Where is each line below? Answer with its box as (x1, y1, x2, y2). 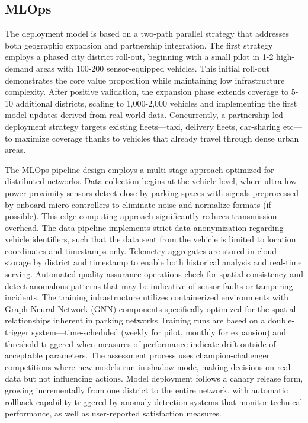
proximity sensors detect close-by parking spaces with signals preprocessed (28, 186, 299, 198)
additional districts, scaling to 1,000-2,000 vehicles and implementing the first (15, 97, 297, 109)
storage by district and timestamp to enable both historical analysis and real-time (5, 256, 302, 268)
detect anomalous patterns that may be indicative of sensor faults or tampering (5, 279, 293, 291)
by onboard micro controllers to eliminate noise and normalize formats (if (5, 198, 271, 210)
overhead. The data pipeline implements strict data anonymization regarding (5, 221, 284, 233)
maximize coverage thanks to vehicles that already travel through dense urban (15, 132, 299, 144)
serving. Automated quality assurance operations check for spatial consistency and (5, 268, 303, 280)
